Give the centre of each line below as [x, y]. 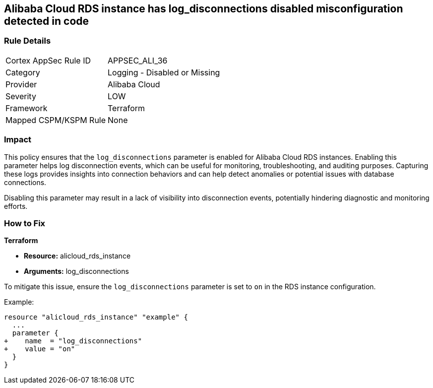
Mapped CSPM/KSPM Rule [56, 120]
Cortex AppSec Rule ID [48, 60]
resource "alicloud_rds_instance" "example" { [96, 317]
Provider [21, 84]
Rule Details [28, 41]
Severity [21, 96]
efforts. [16, 206]
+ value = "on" [40, 349]
